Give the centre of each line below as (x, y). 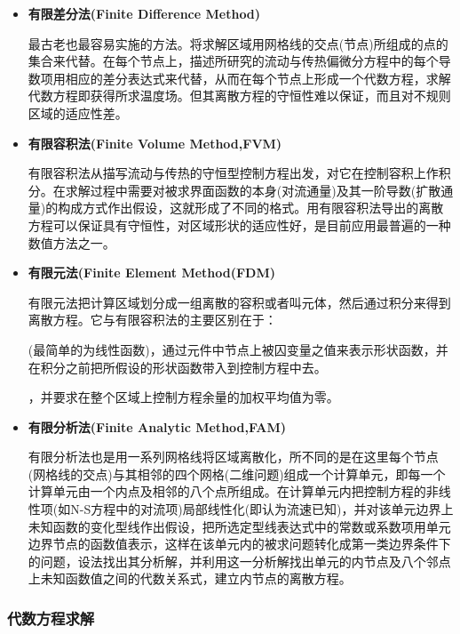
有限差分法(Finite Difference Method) (144, 13)
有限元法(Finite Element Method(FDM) (152, 273)
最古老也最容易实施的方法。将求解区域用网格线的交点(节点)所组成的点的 (238, 43)
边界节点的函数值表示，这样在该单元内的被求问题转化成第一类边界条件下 (239, 544)
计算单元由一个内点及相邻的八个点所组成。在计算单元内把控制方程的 (227, 491)
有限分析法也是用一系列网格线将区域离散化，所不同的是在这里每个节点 (233, 457)
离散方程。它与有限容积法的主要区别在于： (152, 320)
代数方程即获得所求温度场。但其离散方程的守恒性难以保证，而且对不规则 (239, 96)
